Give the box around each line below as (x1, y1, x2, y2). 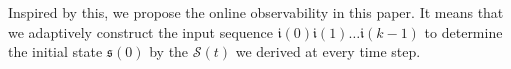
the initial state (8, 41, 103, 62)
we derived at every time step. (235, 41, 421, 62)
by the (149, 41, 189, 62)
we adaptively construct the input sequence (8, 21, 274, 42)
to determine (424, 21, 503, 42)
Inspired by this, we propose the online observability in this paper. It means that (8, 2, 504, 22)
